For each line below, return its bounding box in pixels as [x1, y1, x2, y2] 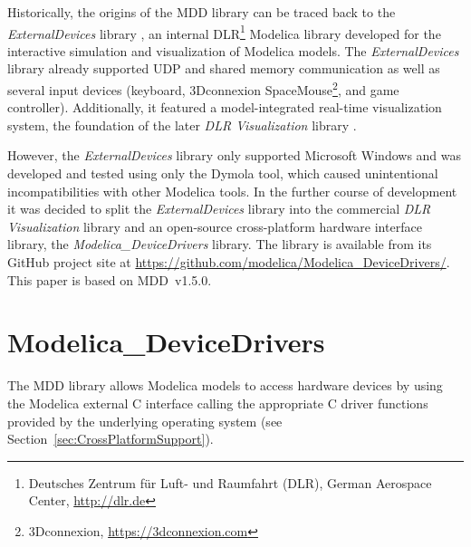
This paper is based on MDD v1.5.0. [7, 270, 212, 289]
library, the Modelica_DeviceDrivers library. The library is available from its [7, 235, 432, 254]
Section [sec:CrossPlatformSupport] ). [7, 429, 214, 448]
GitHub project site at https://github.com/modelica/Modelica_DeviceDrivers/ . [7, 253, 450, 272]
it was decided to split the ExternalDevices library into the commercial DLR [7, 199, 431, 218]
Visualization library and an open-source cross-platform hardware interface [7, 216, 422, 235]
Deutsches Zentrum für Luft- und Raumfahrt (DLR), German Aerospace [28, 473, 432, 492]
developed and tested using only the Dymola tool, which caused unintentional [7, 164, 438, 183]
